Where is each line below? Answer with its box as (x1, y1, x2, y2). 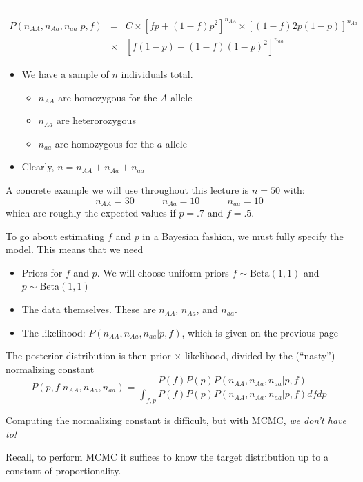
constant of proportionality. (6, 463, 121, 477)
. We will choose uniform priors (97, 265, 229, 279)
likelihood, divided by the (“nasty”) (184, 348, 335, 363)
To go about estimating (6, 228, 105, 243)
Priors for (21, 265, 63, 279)
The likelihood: (21, 325, 86, 339)
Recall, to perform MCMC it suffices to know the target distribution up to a (6, 450, 329, 464)
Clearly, (21, 159, 55, 174)
